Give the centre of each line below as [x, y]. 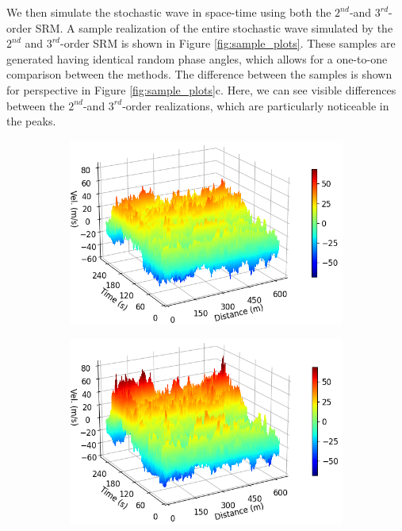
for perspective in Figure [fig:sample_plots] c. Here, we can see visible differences [201, 89]
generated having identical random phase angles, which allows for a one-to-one [197, 58]
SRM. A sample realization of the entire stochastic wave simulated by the [214, 27]
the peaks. [31, 121]
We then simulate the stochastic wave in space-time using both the [169, 12]
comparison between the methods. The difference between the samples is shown [199, 74]
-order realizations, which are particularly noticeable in [256, 105]
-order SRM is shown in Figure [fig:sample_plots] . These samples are [228, 43]
